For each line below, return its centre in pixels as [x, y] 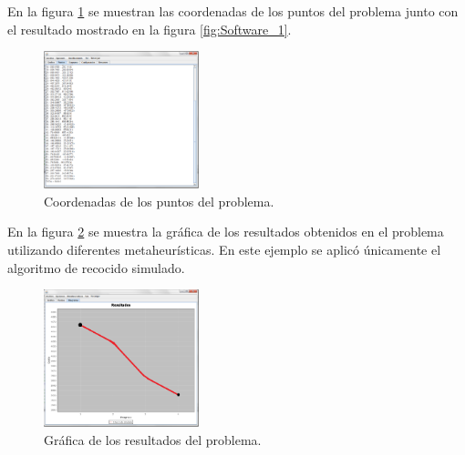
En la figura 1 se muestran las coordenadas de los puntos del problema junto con [233, 11]
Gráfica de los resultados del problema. [153, 439]
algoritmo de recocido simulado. [96, 267]
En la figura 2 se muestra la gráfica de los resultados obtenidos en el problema [226, 232]
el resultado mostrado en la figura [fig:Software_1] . [150, 29]
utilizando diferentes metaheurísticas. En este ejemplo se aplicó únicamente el [224, 249]
